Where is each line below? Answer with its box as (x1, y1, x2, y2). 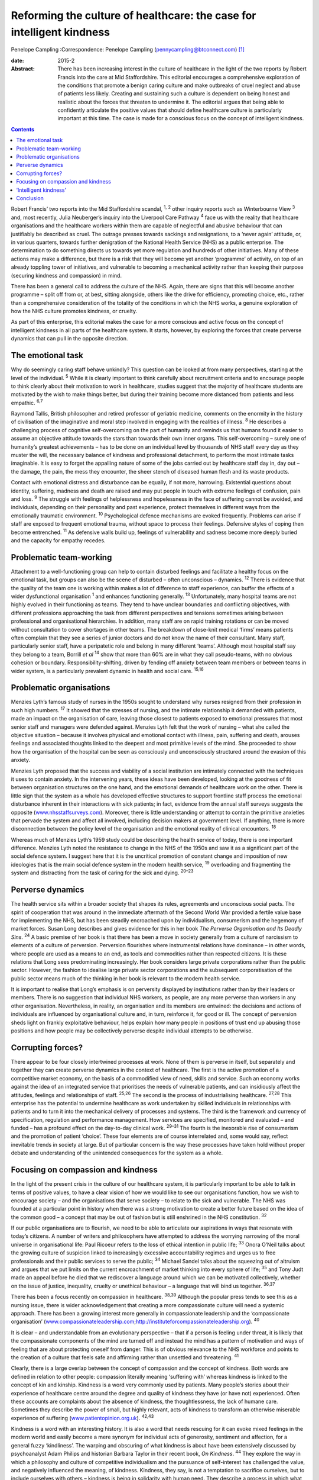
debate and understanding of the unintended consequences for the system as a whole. (11, 1149, 223, 1157)
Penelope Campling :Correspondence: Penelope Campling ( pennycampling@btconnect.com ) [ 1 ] (11, 46, 245, 53)
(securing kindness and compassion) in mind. (11, 272, 122, 279)
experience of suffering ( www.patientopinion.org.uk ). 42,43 (11, 1414, 154, 1421)
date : (11, 57, 24, 64)
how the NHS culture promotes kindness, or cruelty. (11, 308, 138, 315)
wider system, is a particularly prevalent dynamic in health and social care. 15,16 (11, 666, 204, 674)
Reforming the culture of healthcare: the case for (11, 9, 256, 22)
